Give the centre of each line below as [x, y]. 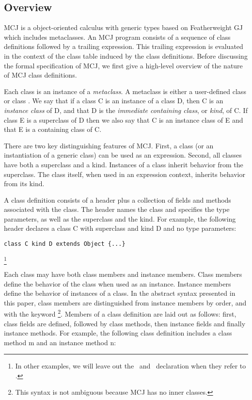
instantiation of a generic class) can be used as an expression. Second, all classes [123, 155]
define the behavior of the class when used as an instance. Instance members [118, 283]
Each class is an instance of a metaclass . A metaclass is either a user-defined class [125, 91]
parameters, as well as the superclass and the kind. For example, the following [120, 218]
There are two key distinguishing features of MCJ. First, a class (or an [109, 145]
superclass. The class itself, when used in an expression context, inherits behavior [125, 174]
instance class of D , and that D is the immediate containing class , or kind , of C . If [126, 110]
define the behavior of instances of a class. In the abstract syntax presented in [120, 293]
